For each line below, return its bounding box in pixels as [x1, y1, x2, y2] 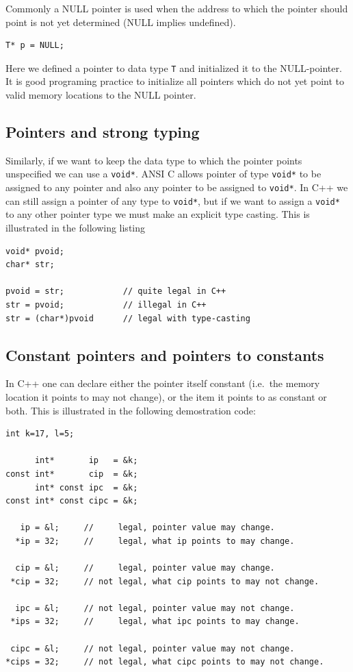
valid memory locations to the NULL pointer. [5, 88, 196, 102]
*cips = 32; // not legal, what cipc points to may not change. [5, 657, 324, 667]
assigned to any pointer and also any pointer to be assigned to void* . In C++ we [5, 180, 348, 195]
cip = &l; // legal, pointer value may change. [15, 563, 275, 573]
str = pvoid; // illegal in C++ [5, 299, 207, 310]
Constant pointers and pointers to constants [5, 344, 324, 365]
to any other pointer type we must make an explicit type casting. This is [5, 207, 310, 221]
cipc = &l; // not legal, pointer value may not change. [10, 643, 295, 654]
